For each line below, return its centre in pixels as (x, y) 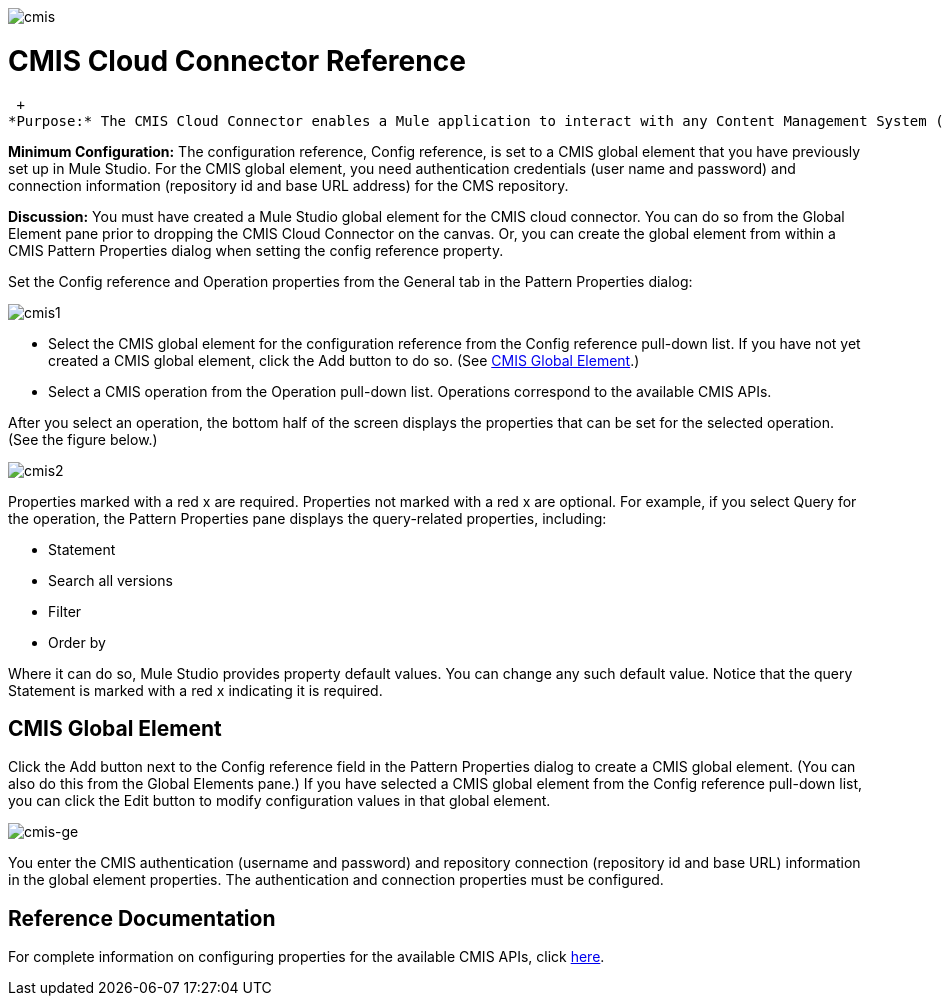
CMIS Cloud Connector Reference (237, 60)
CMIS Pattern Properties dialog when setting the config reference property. (256, 250)
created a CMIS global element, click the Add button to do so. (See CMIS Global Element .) (344, 360)
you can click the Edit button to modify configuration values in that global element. (279, 801)
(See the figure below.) (83, 439)
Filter (65, 611)
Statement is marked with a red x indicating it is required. (195, 690)
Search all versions (110, 580)
